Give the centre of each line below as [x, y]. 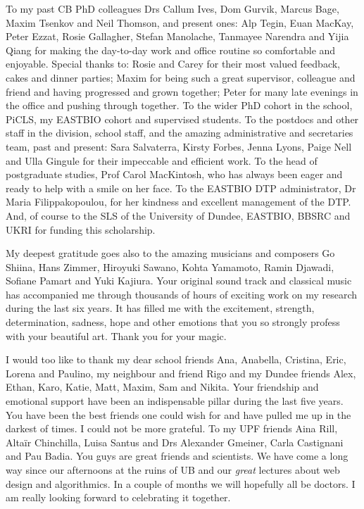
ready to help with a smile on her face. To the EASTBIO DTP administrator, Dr [181, 188]
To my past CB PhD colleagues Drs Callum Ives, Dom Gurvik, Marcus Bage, [172, 8]
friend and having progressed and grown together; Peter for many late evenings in [182, 91]
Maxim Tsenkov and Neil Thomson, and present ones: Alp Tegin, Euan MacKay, [180, 22]
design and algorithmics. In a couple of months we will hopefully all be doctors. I [181, 483]
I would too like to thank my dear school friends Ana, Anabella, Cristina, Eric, [176, 359]
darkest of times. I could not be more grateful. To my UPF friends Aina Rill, [172, 428]
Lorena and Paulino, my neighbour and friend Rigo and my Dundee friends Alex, [181, 373]
